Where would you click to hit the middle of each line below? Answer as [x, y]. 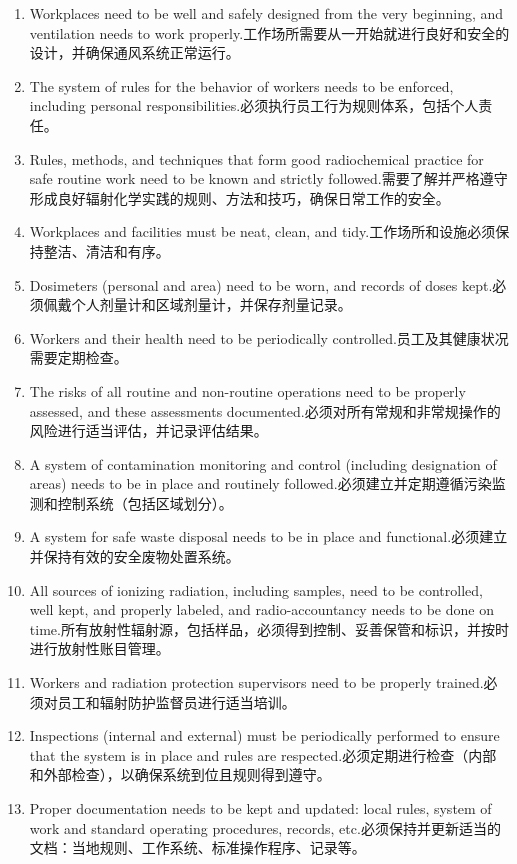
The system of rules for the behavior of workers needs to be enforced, [241, 85]
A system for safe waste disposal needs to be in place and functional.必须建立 [268, 536]
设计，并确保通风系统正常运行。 [134, 52]
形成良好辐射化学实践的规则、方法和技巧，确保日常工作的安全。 [239, 197]
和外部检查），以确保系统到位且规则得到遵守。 [180, 774]
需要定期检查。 [78, 357]
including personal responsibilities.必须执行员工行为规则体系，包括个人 [254, 105]
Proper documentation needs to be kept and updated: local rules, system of [260, 808]
